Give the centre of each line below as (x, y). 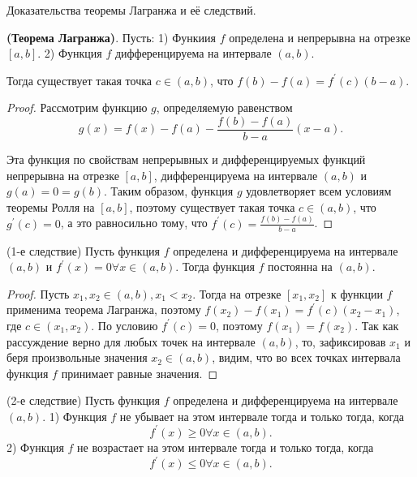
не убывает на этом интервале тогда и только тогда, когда (262, 416)
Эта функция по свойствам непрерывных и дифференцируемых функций (186, 159)
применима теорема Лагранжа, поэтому (104, 309)
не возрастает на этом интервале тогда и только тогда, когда (226, 447)
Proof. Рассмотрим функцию (77, 107)
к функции (357, 293)
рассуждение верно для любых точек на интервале (131, 341)
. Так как (377, 325)
